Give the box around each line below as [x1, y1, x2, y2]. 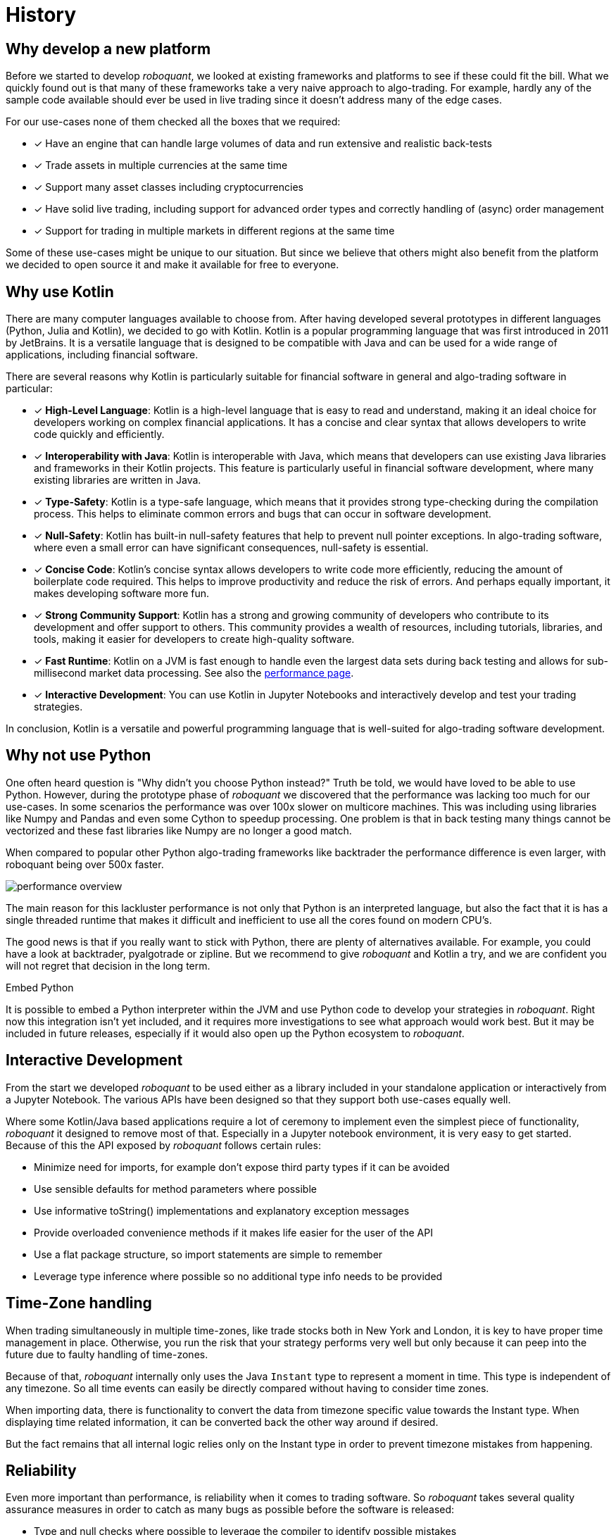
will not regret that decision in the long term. [6, 959, 210, 972]
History [6, 3, 77, 27]
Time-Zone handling [6, 1294, 152, 1312]
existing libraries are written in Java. [34, 474, 201, 487]
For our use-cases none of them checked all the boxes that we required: [6, 115, 341, 128]
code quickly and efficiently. [34, 428, 165, 441]
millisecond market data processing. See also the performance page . [34, 667, 354, 679]
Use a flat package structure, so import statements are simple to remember [34, 1248, 383, 1260]
